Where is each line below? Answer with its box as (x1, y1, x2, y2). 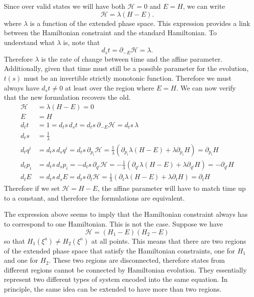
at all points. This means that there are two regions (91, 235, 246, 246)
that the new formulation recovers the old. (4, 92, 131, 102)
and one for (4, 255, 38, 265)
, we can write (183, 1, 225, 11)
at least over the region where (65, 82, 154, 92)
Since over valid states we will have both (4, 1, 125, 11)
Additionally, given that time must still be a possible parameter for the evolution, (4, 63, 249, 73)
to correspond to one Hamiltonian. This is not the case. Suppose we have (4, 218, 223, 228)
